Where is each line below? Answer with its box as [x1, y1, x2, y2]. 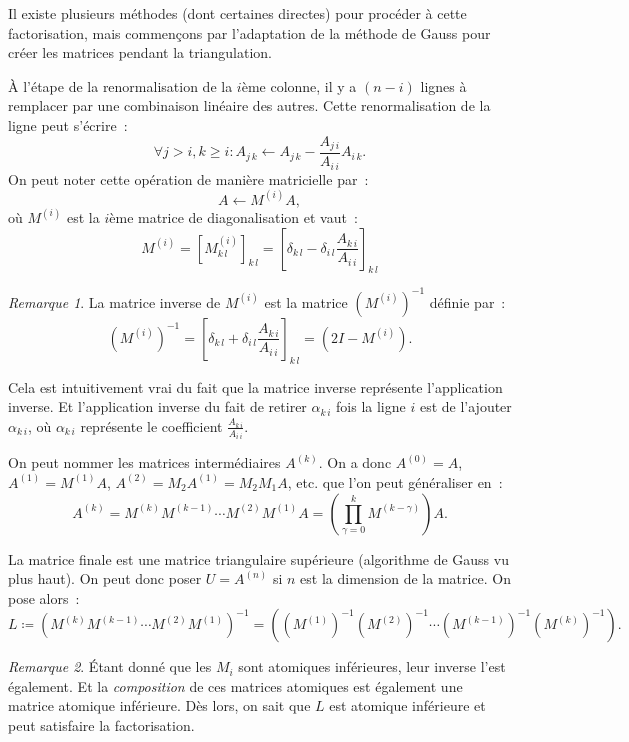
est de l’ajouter [419, 396, 512, 417]
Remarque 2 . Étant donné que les [8, 656, 212, 677]
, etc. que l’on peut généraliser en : [287, 471, 503, 492]
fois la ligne [336, 396, 406, 417]
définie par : [429, 291, 506, 312]
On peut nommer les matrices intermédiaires [8, 452, 281, 473]
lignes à [420, 75, 467, 96]
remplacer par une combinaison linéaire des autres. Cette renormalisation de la [8, 95, 491, 116]
